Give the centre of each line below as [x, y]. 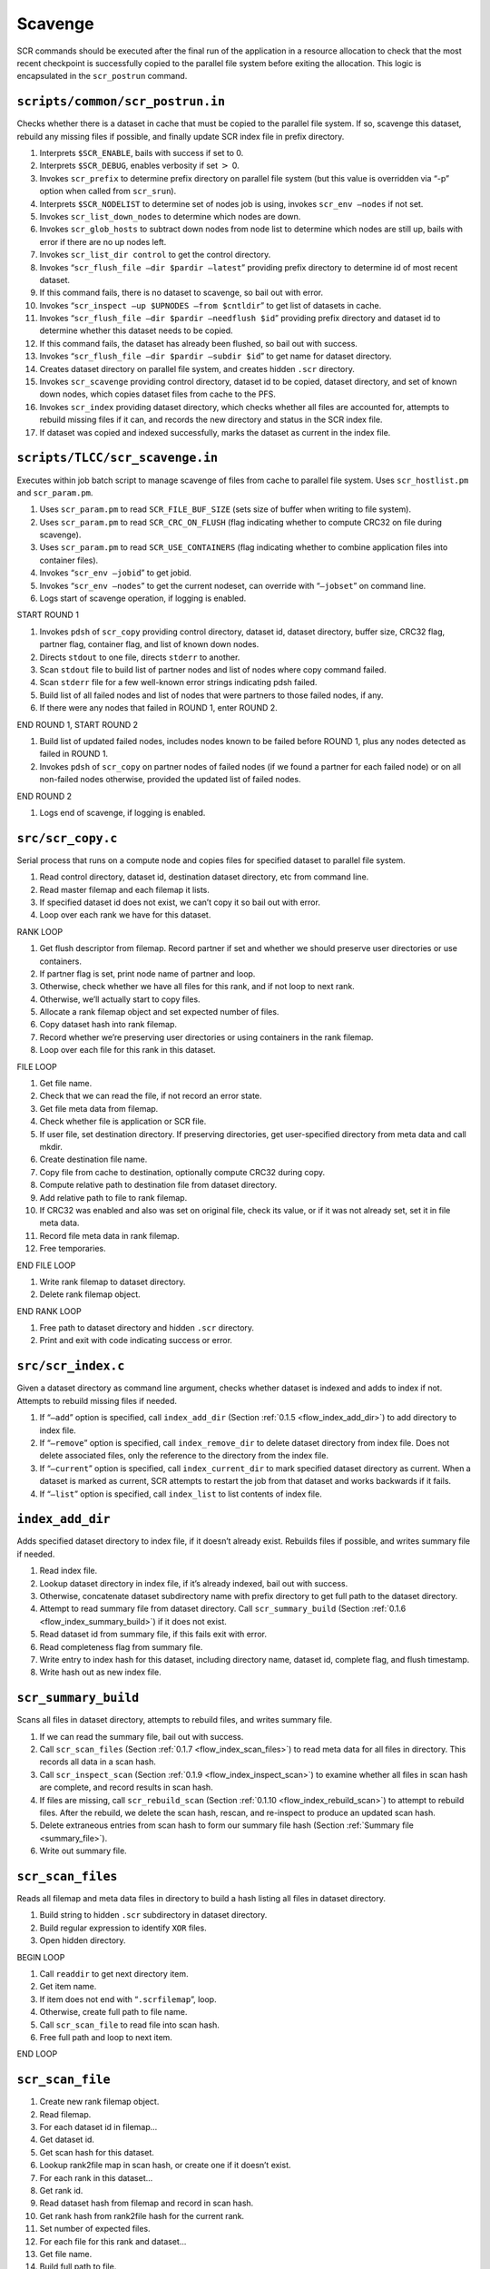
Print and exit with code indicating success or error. [136, 1341]
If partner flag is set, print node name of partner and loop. [147, 973]
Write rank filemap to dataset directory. [113, 1282]
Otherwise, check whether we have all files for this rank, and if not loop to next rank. [197, 987]
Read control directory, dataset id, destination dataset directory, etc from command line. [204, 877]
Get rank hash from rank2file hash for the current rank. [142, 2215]
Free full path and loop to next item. [106, 2037]
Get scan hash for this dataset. [97, 2152]
